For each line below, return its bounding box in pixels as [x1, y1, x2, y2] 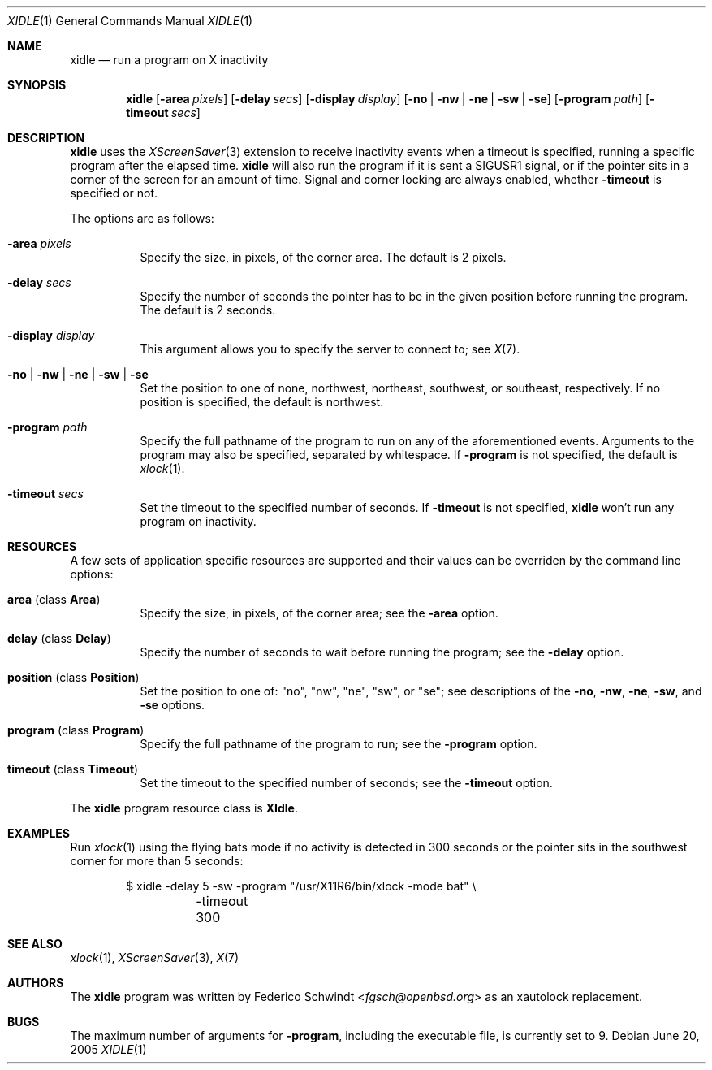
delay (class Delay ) [7, 631, 111, 645]
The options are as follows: [70, 211, 214, 225]
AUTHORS [7, 976, 64, 990]
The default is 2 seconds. [140, 303, 276, 317]
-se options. [140, 698, 205, 712]
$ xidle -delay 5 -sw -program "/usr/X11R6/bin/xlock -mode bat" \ [126, 879, 477, 893]
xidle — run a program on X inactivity [70, 53, 269, 67]
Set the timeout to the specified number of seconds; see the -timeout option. [140, 776, 553, 790]
